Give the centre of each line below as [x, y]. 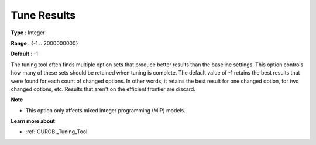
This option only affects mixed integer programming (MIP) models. [105, 110]
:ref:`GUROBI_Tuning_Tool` [57, 132]
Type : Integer [28, 33]
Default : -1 [24, 54]
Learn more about [33, 121]
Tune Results [43, 15]
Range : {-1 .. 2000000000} [44, 43]
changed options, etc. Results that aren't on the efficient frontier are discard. [103, 89]
